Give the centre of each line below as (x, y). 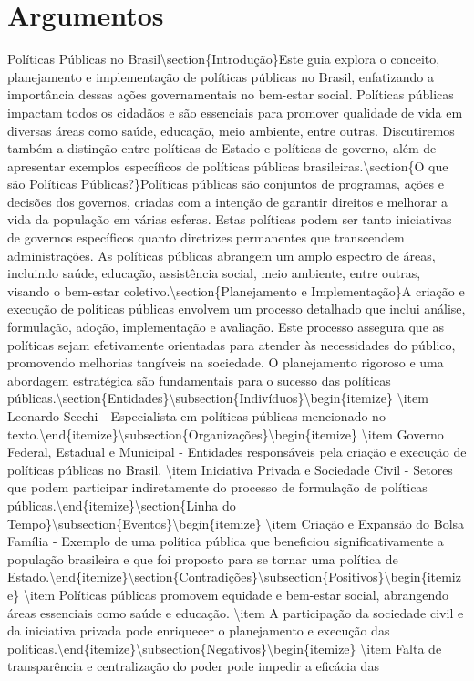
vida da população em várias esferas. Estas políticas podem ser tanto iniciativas (230, 219)
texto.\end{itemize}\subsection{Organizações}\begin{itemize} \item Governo (226, 433)
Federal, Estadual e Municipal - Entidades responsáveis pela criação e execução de (237, 452)
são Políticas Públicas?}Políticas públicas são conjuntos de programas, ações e (226, 184)
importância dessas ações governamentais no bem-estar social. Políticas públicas (231, 94)
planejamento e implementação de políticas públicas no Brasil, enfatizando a (221, 76)
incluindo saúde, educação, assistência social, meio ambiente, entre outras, (214, 273)
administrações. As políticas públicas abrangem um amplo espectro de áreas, (222, 255)
